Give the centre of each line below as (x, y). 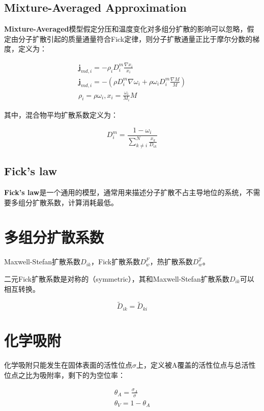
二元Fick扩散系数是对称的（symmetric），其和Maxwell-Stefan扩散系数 (117, 278)
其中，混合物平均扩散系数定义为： (61, 115)
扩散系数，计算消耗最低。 (75, 202)
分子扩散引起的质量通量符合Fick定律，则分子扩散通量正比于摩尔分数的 (135, 38)
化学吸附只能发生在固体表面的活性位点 (68, 364)
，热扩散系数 (171, 262)
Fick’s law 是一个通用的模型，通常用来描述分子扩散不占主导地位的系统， (125, 192)
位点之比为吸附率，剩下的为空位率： (65, 375)
